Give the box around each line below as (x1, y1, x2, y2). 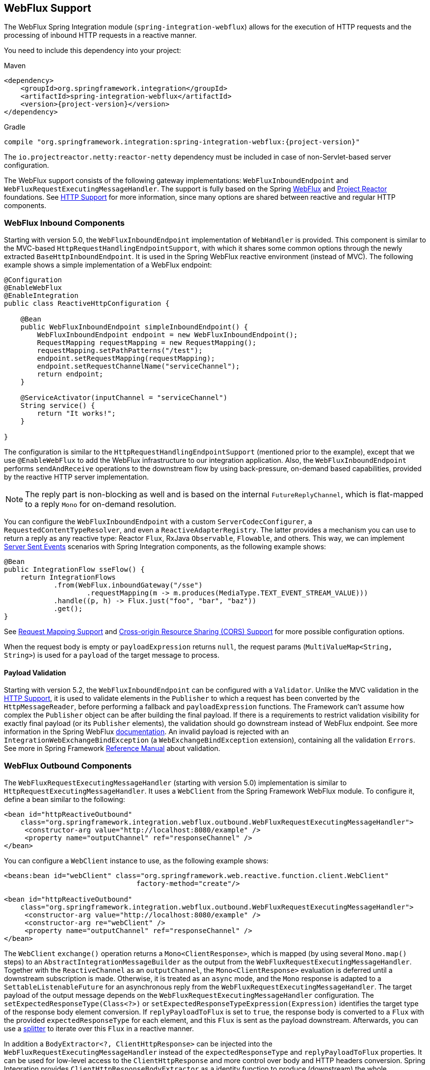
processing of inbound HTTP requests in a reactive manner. (4, 31, 197, 40)
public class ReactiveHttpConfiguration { (4, 299, 170, 308)
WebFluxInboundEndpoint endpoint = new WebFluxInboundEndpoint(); (37, 331, 298, 339)
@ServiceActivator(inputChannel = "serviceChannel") (20, 394, 228, 402)
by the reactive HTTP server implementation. (4, 473, 149, 481)
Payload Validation (4, 668, 66, 677)
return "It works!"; (37, 409, 116, 418)
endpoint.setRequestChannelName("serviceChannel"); (37, 362, 240, 371)
